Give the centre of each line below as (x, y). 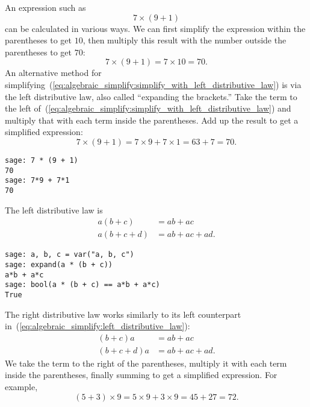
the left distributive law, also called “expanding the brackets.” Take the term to (151, 96)
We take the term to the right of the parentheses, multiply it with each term (146, 363)
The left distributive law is (54, 210)
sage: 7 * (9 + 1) (42, 160)
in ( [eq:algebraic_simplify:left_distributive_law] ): (98, 326)
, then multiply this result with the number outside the (184, 40)
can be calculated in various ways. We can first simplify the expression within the (155, 28)
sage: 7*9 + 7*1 (37, 181)
